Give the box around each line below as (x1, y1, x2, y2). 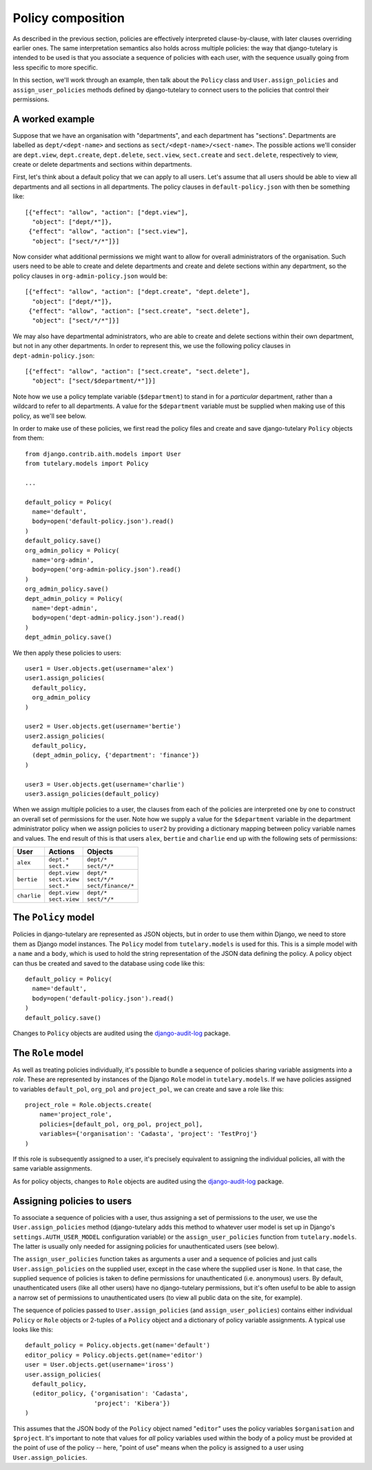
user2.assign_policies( (25, 732, 105, 740)
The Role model (12, 1047, 84, 1059)
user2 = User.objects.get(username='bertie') (25, 722, 182, 731)
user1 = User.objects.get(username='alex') (25, 664, 174, 672)
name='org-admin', (32, 556, 94, 564)
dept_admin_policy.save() (25, 633, 113, 641)
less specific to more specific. (12, 63, 98, 72)
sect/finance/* (86, 882, 134, 889)
